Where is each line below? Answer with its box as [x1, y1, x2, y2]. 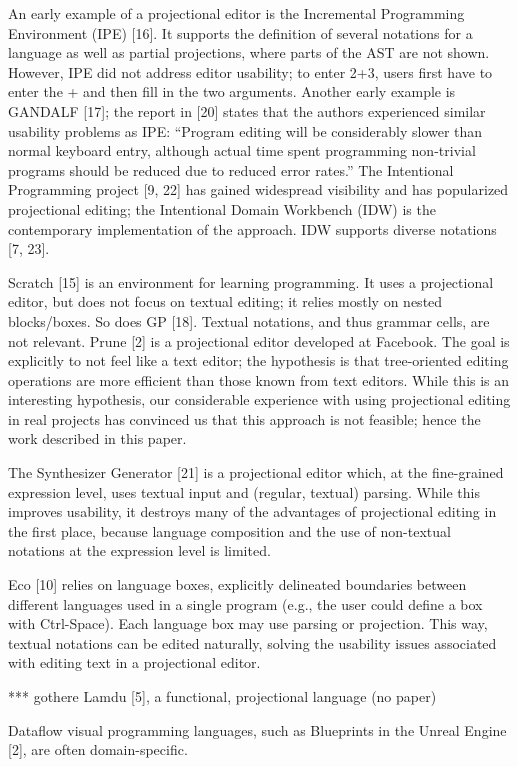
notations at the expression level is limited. [8, 540, 271, 561]
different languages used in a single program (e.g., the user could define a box [8, 593, 483, 614]
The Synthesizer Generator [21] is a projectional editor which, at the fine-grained [8, 462, 504, 483]
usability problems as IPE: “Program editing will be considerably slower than [8, 120, 483, 141]
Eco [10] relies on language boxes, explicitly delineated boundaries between [8, 574, 467, 595]
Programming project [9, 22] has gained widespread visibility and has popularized [8, 179, 509, 200]
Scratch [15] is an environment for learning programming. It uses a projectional [8, 271, 494, 292]
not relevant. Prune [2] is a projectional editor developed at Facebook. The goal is [8, 330, 510, 351]
